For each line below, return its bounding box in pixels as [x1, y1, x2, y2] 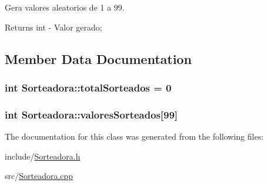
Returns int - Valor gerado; [5, 21, 102, 33]
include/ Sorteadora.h [5, 150, 81, 162]
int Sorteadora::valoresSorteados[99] [5, 107, 178, 121]
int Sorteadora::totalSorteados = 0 [5, 80, 172, 94]
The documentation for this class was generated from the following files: [5, 130, 264, 143]
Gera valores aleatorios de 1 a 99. [5, 1, 125, 13]
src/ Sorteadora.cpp [5, 170, 73, 182]
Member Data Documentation [5, 49, 192, 67]
